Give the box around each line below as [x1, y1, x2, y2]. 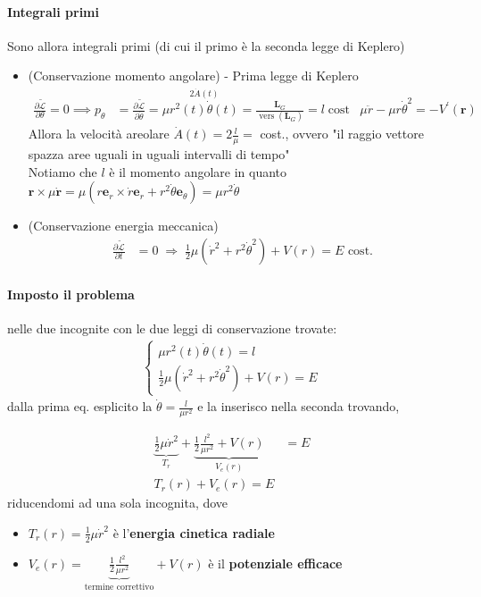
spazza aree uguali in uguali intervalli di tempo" [28, 145, 290, 164]
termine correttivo [84, 582, 154, 592]
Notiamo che [28, 162, 97, 181]
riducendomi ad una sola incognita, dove [7, 493, 228, 512]
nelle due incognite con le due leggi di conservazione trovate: [7, 318, 337, 337]
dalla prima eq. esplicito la [7, 397, 153, 416]
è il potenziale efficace [208, 553, 343, 572]
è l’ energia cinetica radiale [112, 523, 275, 542]
